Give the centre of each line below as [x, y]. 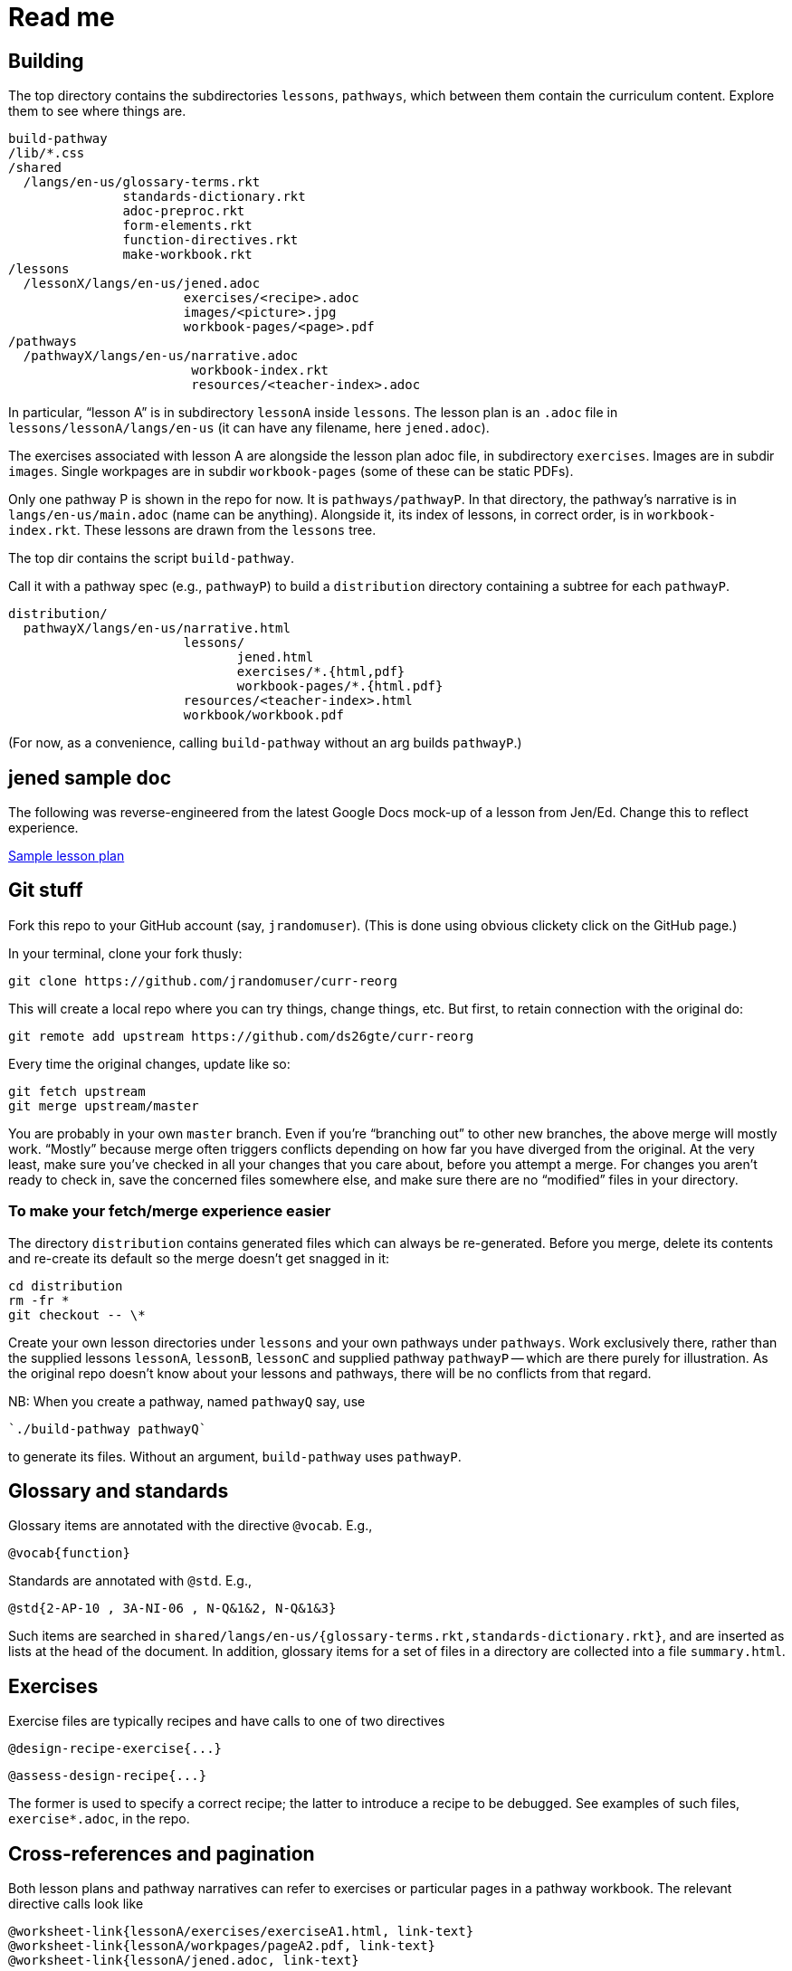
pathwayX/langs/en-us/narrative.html [157, 628]
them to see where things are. [97, 111]
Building [46, 61]
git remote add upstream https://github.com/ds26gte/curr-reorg [241, 1036]
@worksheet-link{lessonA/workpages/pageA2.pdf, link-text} [222, 1946]
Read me [62, 17]
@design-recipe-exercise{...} [115, 1749]
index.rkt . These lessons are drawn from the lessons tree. [192, 530]
